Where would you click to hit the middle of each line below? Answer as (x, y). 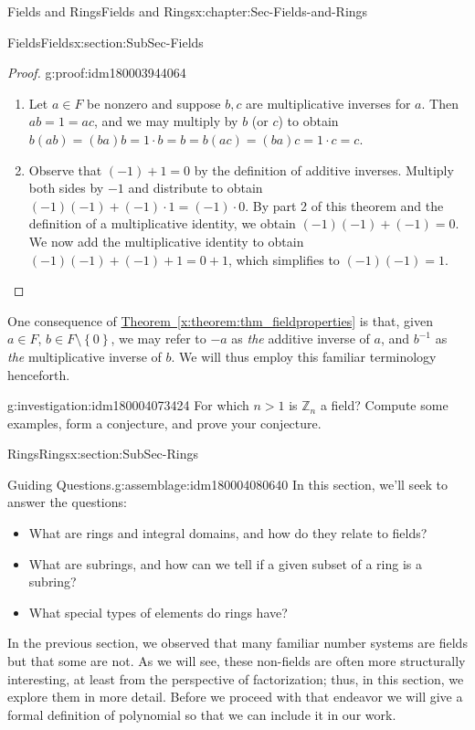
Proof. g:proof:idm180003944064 (97, 73)
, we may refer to (158, 339)
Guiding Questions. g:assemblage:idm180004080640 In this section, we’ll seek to (228, 484)
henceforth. (39, 374)
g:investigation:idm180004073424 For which (128, 405)
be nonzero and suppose (154, 103)
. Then (440, 103)
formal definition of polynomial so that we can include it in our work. (202, 714)
